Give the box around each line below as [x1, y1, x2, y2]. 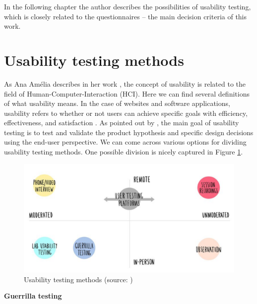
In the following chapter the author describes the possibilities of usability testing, [4, 1, 251, 11]
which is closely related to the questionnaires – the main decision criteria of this [4, 11, 247, 21]
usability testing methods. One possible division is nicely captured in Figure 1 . [4, 147, 243, 157]
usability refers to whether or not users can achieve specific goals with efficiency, [4, 107, 248, 118]
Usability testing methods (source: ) [24, 274, 133, 284]
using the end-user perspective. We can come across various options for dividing [4, 137, 247, 147]
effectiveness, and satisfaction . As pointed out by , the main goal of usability [4, 117, 239, 128]
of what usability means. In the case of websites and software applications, [4, 98, 230, 108]
